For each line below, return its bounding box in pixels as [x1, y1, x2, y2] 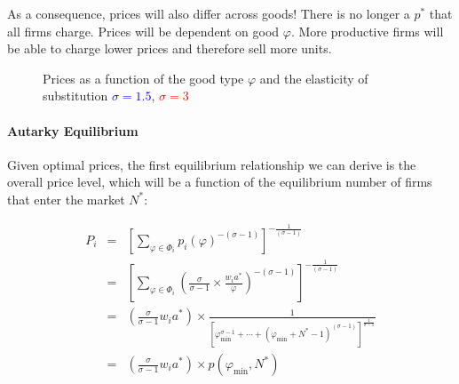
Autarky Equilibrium [7, 121, 138, 140]
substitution [43, 86, 108, 105]
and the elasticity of [259, 68, 368, 87]
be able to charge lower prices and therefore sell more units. [7, 39, 332, 58]
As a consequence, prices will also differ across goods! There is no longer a [7, 4, 410, 22]
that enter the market [7, 189, 125, 208]
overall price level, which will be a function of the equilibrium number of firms [7, 172, 432, 191]
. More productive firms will [290, 21, 444, 40]
